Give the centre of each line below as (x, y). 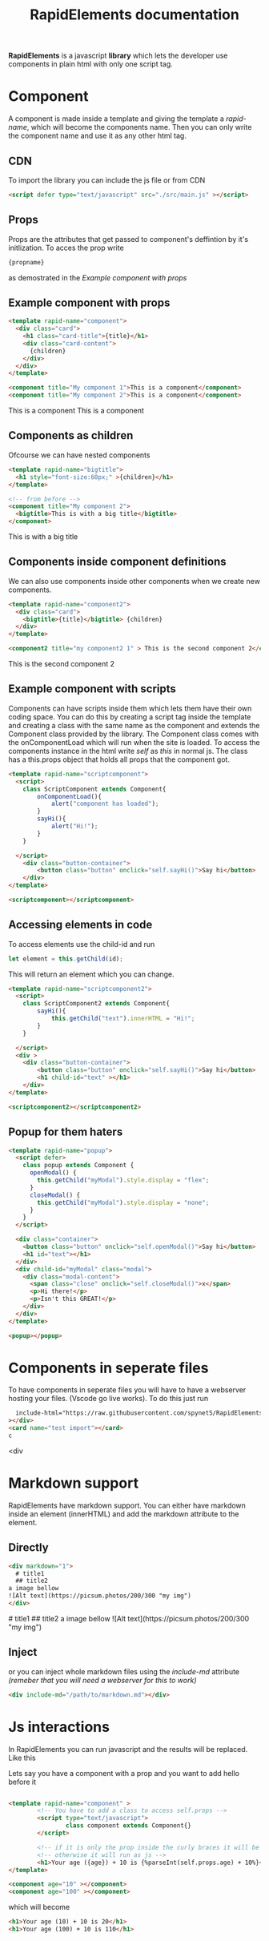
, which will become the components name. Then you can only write (139, 127)
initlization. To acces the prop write (66, 248)
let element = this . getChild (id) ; (66, 959)
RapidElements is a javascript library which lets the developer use (118, 56)
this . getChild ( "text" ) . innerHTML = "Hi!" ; (123, 1019)
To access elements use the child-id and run (82, 944)
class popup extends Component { (78, 1166)
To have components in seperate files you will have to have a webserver (127, 1390)
